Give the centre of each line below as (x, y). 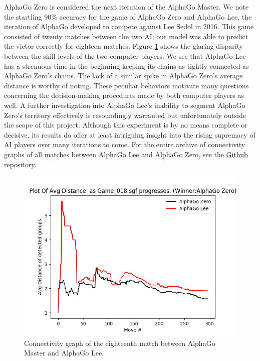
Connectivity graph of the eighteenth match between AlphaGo (120, 343)
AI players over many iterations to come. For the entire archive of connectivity (125, 144)
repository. (20, 164)
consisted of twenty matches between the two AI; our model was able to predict (126, 36)
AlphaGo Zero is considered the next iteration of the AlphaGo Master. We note (126, 7)
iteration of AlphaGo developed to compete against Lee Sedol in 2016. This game (129, 26)
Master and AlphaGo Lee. (64, 353)
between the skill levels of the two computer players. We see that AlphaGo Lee (125, 55)
